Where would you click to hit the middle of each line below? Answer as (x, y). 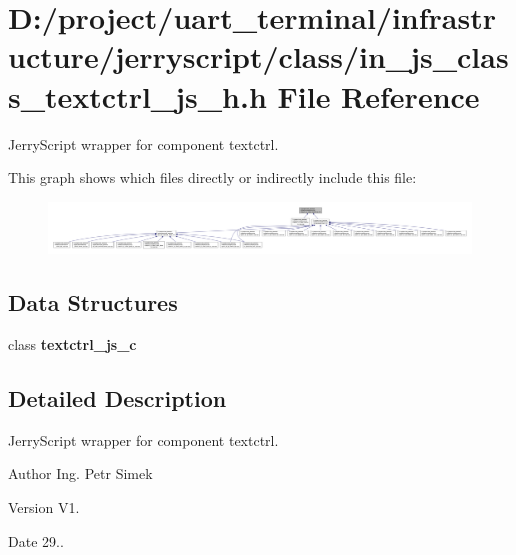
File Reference (378, 95)
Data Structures (93, 302)
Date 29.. (36, 540)
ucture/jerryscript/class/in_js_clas (258, 56)
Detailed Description (117, 398)
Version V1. (44, 507)
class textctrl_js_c (72, 344)
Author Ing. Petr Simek (80, 473)
